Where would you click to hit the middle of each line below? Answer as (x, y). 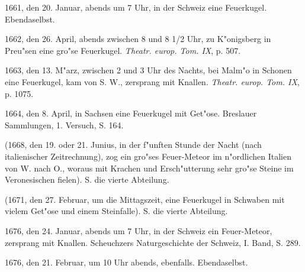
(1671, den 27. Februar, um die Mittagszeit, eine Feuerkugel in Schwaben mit (145, 199)
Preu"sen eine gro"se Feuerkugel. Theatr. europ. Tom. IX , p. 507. (123, 50)
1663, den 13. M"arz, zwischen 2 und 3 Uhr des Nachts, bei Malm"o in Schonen (148, 70)
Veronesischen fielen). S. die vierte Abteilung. (87, 179)
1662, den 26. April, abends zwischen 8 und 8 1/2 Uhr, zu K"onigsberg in (138, 39)
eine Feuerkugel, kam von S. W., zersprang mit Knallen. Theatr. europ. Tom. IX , (152, 81)
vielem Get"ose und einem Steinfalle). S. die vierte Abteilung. (116, 211)
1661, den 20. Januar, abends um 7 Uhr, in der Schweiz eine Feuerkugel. (136, 7)
